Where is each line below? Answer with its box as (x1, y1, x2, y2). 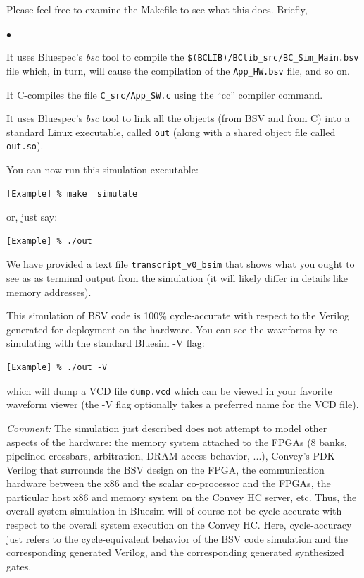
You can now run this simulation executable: (6, 162, 199, 177)
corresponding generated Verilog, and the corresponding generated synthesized (6, 545, 344, 560)
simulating (6, 336, 51, 350)
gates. (6, 558, 32, 573)
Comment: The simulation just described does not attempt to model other (6, 420, 327, 435)
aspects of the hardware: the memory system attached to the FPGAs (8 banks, (6, 434, 347, 449)
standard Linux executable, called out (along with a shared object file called (6, 124, 336, 139)
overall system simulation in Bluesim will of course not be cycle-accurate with (6, 503, 342, 518)
